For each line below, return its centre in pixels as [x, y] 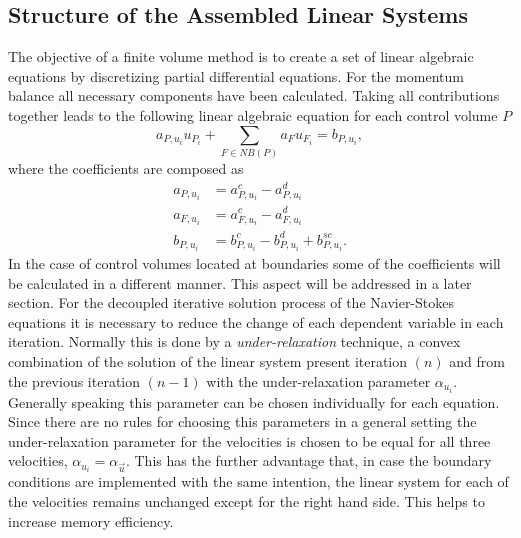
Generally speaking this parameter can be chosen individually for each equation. [254, 401]
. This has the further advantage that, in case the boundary [308, 460]
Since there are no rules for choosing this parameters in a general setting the [242, 421]
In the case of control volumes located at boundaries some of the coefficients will [254, 262]
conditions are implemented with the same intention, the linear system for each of [258, 481]
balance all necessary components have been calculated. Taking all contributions [254, 95]
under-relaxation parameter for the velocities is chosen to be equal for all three [249, 440]
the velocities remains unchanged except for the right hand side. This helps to [246, 501]
